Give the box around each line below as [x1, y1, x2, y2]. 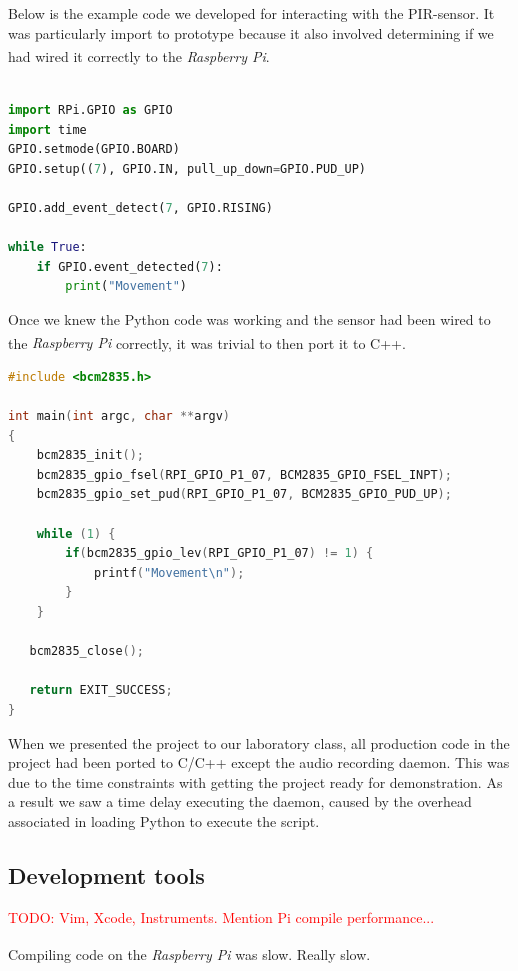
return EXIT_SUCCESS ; [29, 683, 173, 698]
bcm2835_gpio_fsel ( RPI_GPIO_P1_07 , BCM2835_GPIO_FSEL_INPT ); [36, 467, 452, 482]
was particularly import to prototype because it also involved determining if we [8, 22, 494, 43]
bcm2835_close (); [29, 644, 145, 659]
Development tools [8, 859, 205, 890]
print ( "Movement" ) [65, 279, 188, 294]
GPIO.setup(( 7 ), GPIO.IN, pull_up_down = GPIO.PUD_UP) [8, 161, 366, 176]
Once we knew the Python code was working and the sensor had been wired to [8, 308, 491, 329]
